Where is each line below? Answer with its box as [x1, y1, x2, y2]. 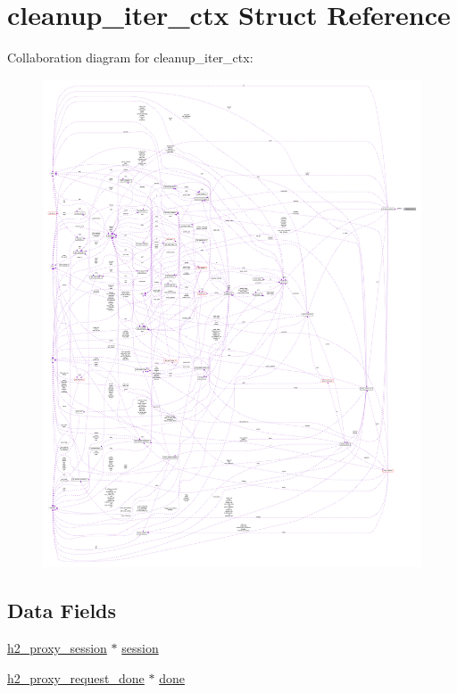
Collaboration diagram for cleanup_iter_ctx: [7, 48, 253, 67]
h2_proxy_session [7, 639, 107, 657]
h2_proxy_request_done [7, 668, 145, 687]
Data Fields [7, 597, 117, 624]
